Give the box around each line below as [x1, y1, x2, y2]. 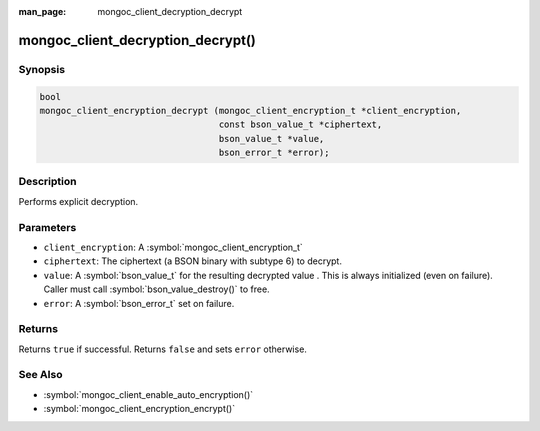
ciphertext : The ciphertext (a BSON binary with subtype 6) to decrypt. [43, 255, 342, 267]
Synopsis [18, 62, 65, 76]
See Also [18, 368, 63, 382]
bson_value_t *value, [218, 133, 325, 144]
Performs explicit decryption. [18, 195, 139, 207]
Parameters [18, 220, 77, 234]
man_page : [18, 6, 67, 17]
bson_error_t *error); [218, 147, 330, 159]
